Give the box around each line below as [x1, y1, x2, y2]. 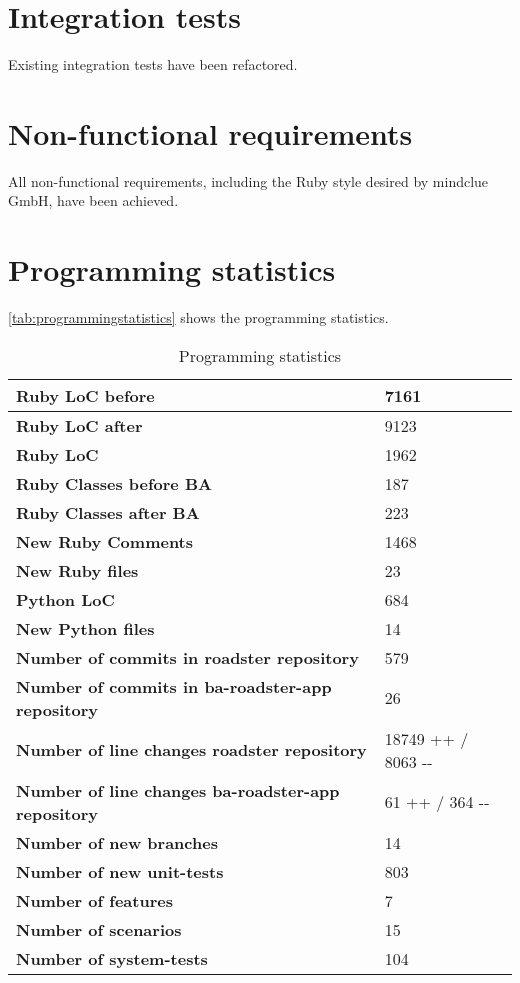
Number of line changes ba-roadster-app [16, 778, 340, 802]
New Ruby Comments [16, 529, 194, 553]
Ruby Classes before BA [16, 471, 212, 495]
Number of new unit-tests [16, 859, 224, 883]
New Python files [16, 616, 155, 640]
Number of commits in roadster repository [16, 645, 359, 669]
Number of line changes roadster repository [16, 738, 367, 762]
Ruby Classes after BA [16, 500, 200, 524]
